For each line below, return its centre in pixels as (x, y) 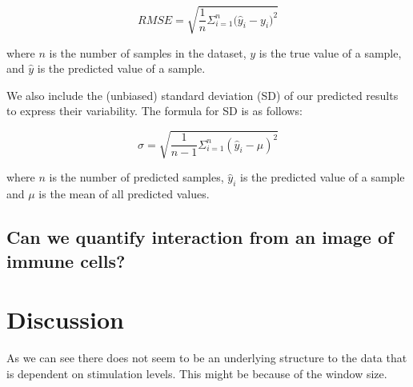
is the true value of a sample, (330, 52)
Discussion (65, 319)
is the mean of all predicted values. (124, 194)
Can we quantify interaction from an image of (200, 237)
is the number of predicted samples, (136, 177)
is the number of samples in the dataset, (148, 52)
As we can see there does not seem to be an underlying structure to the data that (207, 358)
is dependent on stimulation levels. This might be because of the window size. (197, 373)
